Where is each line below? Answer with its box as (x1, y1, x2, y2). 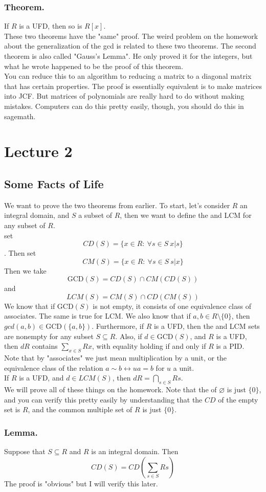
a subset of (78, 210, 113, 220)
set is (4, 404, 20, 415)
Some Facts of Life (4, 175, 104, 191)
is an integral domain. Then (91, 446, 179, 457)
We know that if (4, 300, 55, 311)
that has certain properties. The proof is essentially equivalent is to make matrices (4, 80, 262, 91)
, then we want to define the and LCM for (120, 210, 252, 220)
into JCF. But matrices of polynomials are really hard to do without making (4, 91, 245, 101)
